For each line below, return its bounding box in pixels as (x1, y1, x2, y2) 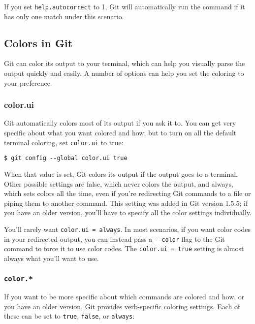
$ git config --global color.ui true (4, 155, 127, 162)
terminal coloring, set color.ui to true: (4, 137, 124, 147)
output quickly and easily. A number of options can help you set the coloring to (4, 68, 244, 78)
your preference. (4, 77, 52, 88)
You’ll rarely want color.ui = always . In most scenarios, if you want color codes (4, 224, 251, 234)
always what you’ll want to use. (4, 253, 99, 263)
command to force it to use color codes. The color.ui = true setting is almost (4, 243, 244, 254)
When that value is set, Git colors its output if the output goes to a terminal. (4, 168, 238, 179)
